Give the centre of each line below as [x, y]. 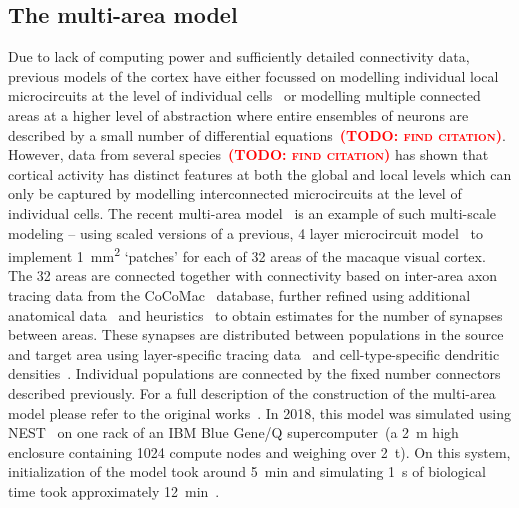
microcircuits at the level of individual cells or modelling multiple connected [244, 95]
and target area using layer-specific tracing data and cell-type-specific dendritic [254, 353]
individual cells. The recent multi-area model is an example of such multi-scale [252, 212]
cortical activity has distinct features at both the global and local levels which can [260, 173]
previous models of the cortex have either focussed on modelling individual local [253, 75]
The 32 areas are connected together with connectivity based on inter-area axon [253, 275]
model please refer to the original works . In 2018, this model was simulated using [260, 412]
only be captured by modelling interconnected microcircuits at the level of [235, 193]
